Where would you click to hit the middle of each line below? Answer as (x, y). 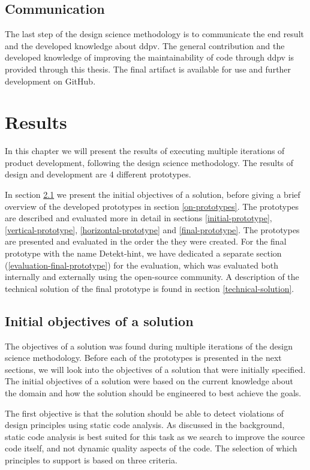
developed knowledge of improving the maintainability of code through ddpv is (150, 57)
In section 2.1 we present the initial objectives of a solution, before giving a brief (153, 195)
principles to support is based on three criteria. (91, 460)
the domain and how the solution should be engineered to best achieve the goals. (153, 393)
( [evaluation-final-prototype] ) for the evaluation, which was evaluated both (142, 265)
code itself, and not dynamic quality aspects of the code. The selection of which (151, 448)
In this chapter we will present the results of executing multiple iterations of (145, 151)
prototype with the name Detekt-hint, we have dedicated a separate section (143, 253)
